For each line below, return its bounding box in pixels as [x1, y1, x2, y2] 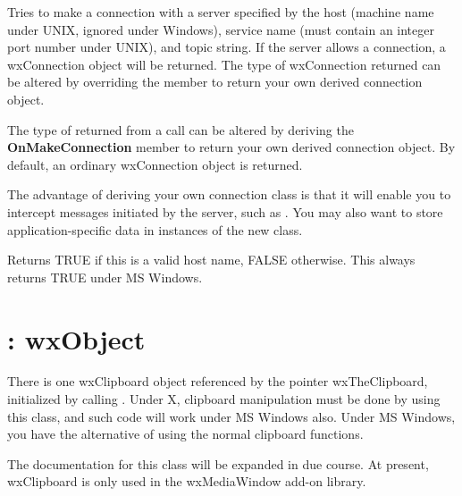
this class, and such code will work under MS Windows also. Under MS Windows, [7, 407, 456, 425]
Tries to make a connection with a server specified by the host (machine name [7, 3, 434, 21]
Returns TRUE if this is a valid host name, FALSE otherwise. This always [7, 250, 416, 269]
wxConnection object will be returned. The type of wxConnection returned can [7, 55, 441, 73]
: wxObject [7, 320, 146, 357]
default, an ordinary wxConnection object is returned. [7, 155, 303, 173]
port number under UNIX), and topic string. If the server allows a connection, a [7, 38, 446, 56]
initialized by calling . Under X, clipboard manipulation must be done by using [7, 390, 441, 408]
